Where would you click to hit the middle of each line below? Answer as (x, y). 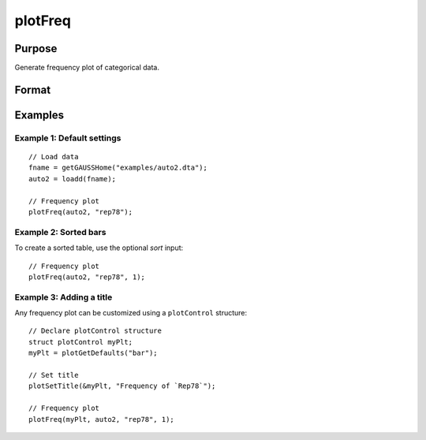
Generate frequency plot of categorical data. (87, 68)
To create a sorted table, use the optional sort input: (99, 248)
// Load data (54, 157)
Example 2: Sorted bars (60, 232)
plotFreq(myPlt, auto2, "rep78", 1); (102, 419)
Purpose (36, 48)
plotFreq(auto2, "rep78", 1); (87, 277)
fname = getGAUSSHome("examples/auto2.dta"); (118, 168)
